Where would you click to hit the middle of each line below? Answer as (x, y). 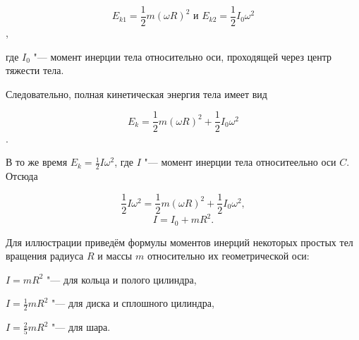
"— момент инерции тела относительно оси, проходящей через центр (183, 56)
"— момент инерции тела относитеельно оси (240, 162)
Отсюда (22, 175)
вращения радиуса (45, 256)
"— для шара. (81, 327)
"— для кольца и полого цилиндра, (122, 279)
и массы (115, 256)
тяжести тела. (35, 70)
